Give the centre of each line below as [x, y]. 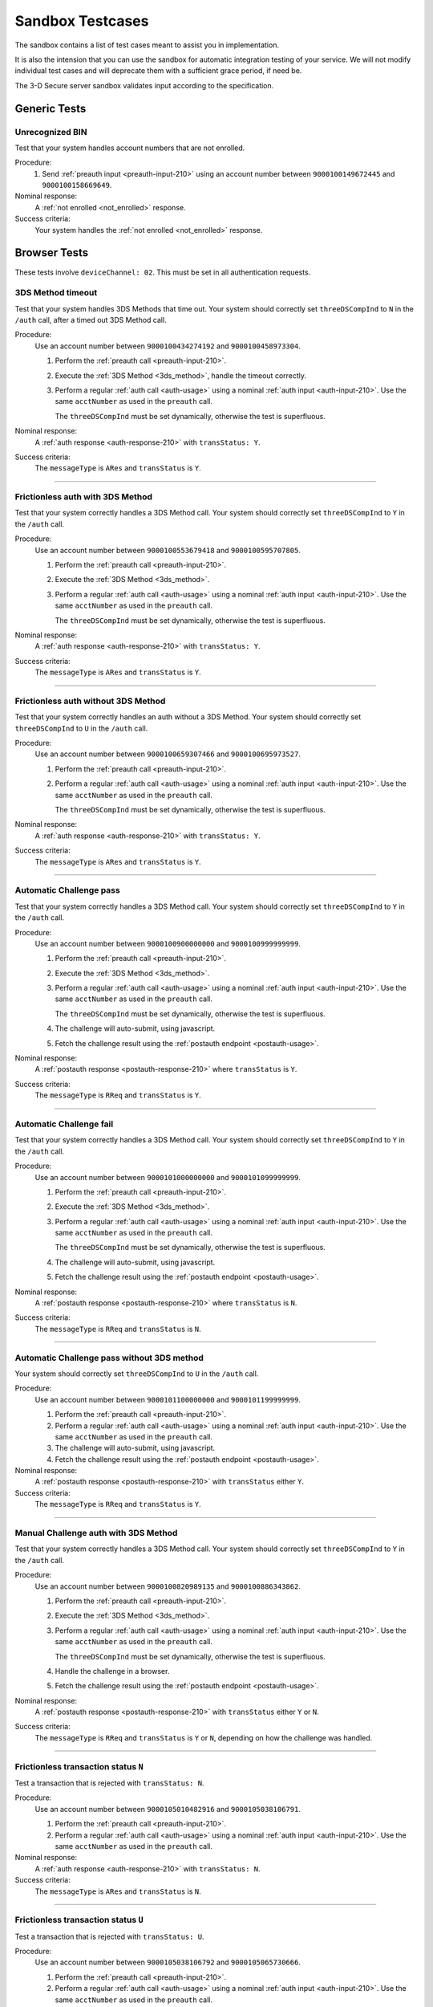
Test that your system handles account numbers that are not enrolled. [130, 148]
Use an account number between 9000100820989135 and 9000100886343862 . [168, 1586]
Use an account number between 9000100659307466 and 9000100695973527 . [168, 754]
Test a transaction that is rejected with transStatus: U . [109, 1936]
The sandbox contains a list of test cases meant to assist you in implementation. [147, 45]
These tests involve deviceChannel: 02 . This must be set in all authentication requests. [163, 272]
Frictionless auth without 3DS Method [90, 701]
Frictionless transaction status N [79, 1766]
